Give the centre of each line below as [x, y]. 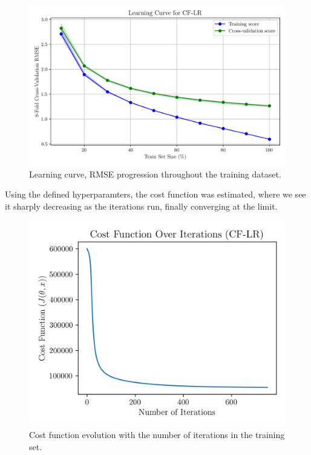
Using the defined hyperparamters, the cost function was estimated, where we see [155, 194]
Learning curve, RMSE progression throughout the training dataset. [155, 174]
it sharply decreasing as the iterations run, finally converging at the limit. [141, 206]
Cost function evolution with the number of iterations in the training [157, 435]
